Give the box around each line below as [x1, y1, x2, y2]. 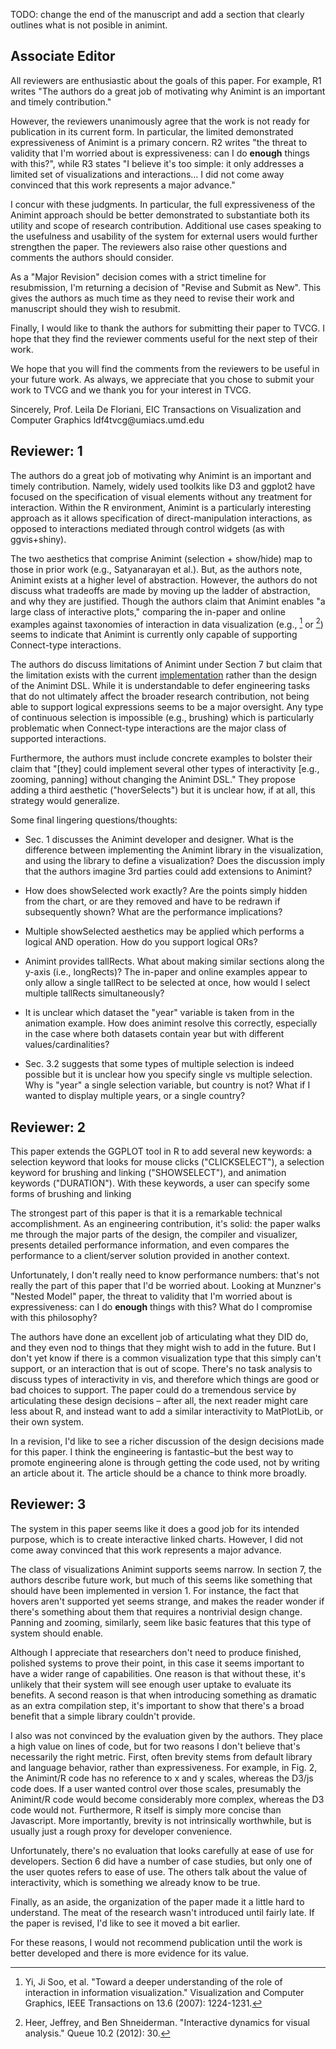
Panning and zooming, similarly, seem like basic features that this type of [10, 1616, 312, 1628]
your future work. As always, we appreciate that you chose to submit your [10, 373, 315, 385]
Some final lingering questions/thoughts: [10, 814, 178, 826]
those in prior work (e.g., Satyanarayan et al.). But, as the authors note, [10, 563, 303, 575]
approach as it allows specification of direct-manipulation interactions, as [10, 512, 313, 524]
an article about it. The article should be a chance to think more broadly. [10, 1467, 307, 1479]
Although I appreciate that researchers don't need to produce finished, [10, 1646, 302, 1658]
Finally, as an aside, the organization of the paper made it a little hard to [10, 1895, 305, 1908]
